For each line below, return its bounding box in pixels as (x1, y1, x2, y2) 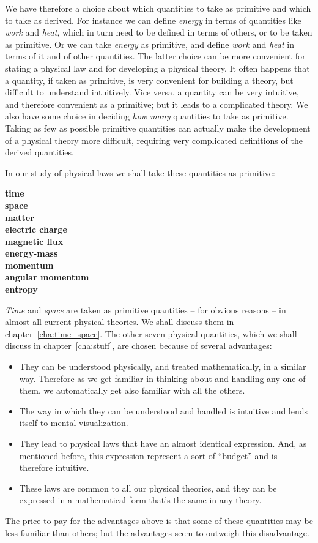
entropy (5, 283, 38, 296)
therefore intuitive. (19, 461, 89, 474)
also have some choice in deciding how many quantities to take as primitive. (5, 110, 289, 122)
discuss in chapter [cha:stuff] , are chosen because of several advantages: (5, 339, 272, 352)
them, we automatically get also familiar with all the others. (19, 384, 245, 397)
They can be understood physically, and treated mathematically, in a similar (19, 360, 306, 373)
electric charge (5, 223, 67, 236)
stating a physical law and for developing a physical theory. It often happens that (5, 61, 310, 74)
